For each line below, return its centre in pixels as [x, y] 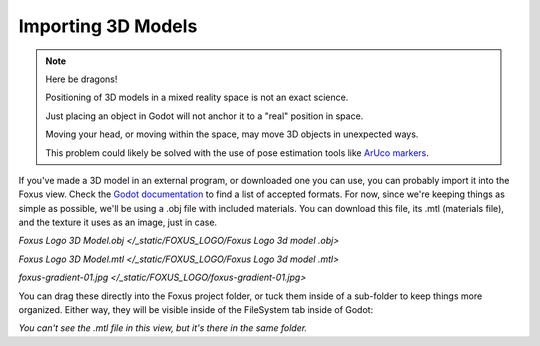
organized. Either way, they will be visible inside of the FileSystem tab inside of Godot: [196, 310]
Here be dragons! [81, 79]
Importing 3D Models [108, 26]
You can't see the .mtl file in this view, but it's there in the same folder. [163, 328]
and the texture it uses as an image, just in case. [118, 222]
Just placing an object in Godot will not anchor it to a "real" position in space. [204, 116]
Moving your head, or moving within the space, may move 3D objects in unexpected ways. [232, 134]
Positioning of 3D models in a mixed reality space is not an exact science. [197, 97]
